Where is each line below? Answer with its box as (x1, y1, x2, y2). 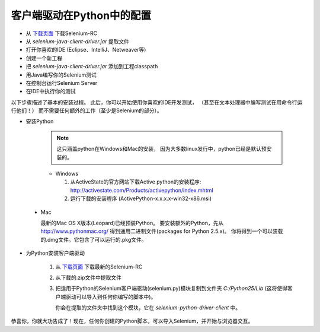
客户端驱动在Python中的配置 (11, 9, 151, 22)
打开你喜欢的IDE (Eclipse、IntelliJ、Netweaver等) (25, 46, 146, 53)
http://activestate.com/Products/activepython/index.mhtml (70, 186, 213, 194)
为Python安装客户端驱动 (25, 249, 85, 257)
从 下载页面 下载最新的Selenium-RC (55, 263, 143, 270)
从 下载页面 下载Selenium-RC (25, 30, 98, 37)
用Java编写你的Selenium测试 (25, 71, 97, 78)
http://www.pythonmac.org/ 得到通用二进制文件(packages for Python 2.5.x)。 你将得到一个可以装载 (40, 227, 283, 235)
